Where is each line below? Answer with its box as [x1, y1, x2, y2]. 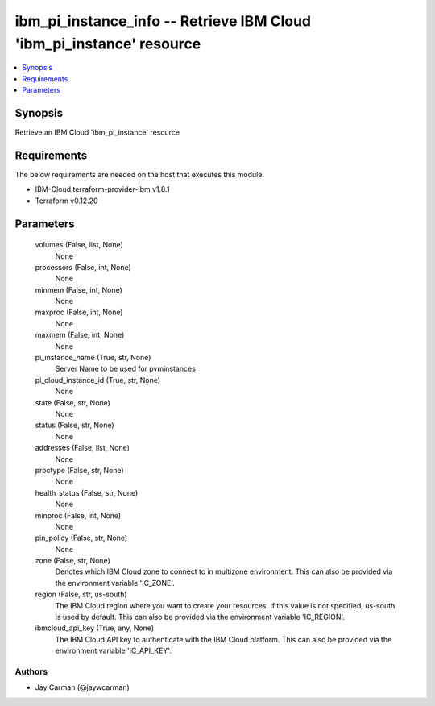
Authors [14, 666, 48, 677]
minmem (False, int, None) [35, 284, 122, 294]
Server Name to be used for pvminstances [55, 363, 197, 374]
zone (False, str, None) [35, 556, 110, 566]
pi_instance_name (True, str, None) [35, 353, 151, 363]
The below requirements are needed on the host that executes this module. [14, 169, 265, 179]
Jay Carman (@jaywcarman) [35, 683, 130, 692]
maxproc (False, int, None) [35, 307, 124, 318]
